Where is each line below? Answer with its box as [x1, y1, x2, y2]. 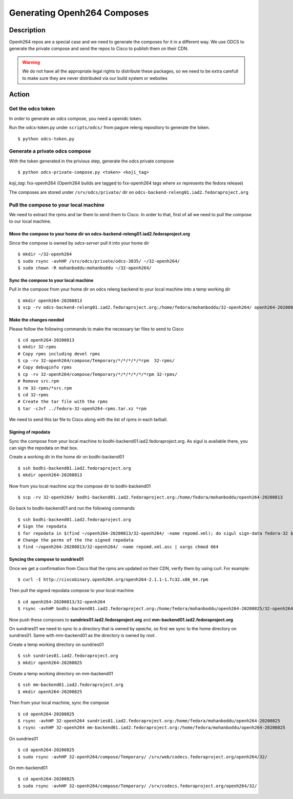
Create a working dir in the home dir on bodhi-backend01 [9, 454, 125, 460]
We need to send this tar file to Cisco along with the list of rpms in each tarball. [9, 416, 168, 423]
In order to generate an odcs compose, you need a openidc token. [9, 115, 143, 121]
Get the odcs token [9, 105, 55, 112]
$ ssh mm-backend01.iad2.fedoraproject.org [18, 682, 124, 687]
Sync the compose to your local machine [9, 277, 94, 283]
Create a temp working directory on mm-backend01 [9, 670, 113, 676]
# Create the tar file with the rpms [18, 399, 108, 405]
